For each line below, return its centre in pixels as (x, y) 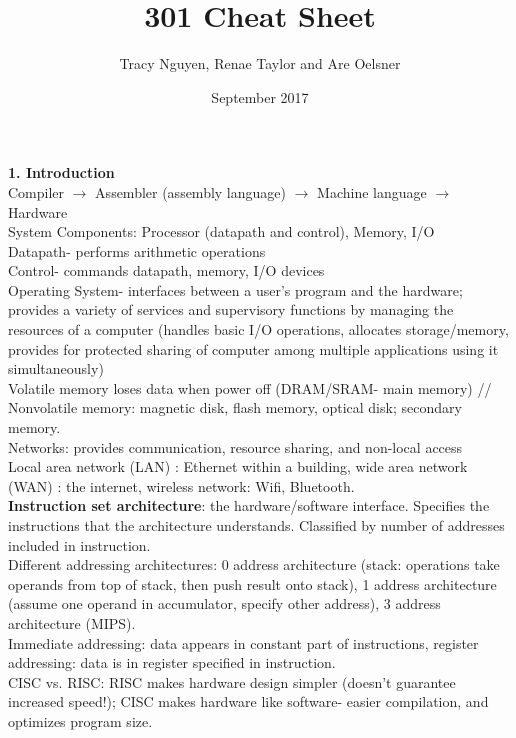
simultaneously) (56, 368)
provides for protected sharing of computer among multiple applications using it (253, 348)
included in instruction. (79, 544)
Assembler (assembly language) (190, 191)
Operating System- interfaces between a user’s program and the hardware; (235, 289)
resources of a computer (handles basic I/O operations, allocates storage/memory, (258, 329)
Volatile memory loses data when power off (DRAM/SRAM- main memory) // (250, 387)
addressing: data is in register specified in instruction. (172, 662)
